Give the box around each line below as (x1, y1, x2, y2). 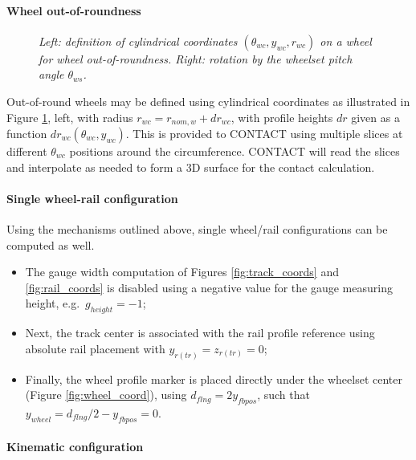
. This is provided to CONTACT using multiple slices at (125, 125, 403, 142)
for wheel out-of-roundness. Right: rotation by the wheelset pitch (39, 50, 353, 67)
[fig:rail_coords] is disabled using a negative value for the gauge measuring (25, 279, 393, 295)
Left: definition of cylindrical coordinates (39, 32, 238, 49)
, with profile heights (230, 108, 333, 125)
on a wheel (320, 32, 372, 49)
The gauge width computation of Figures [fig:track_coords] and (25, 263, 339, 280)
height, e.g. (25, 295, 80, 311)
